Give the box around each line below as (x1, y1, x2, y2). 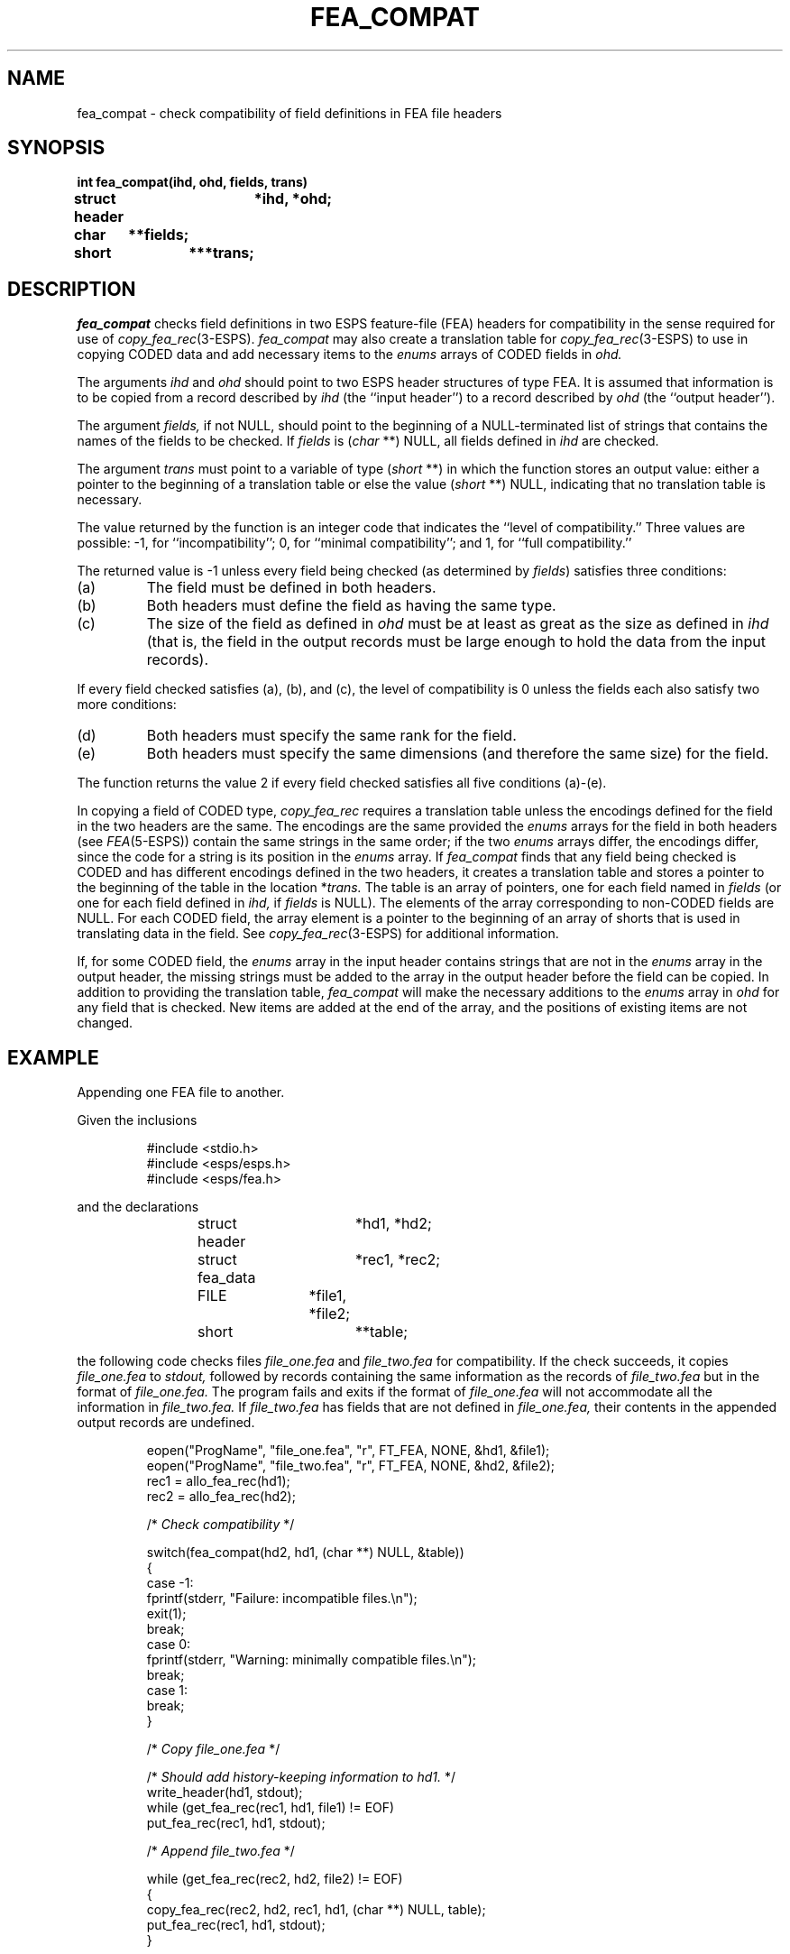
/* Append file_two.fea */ (146, 1843, 295, 1859)
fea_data (197, 1268, 256, 1287)
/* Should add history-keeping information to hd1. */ (146, 1769, 456, 1785)
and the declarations (77, 1199, 199, 1215)
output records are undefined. (77, 1415, 255, 1431)
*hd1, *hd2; (354, 1214, 432, 1233)
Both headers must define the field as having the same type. (146, 596, 556, 615)
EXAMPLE (7, 1046, 99, 1069)
